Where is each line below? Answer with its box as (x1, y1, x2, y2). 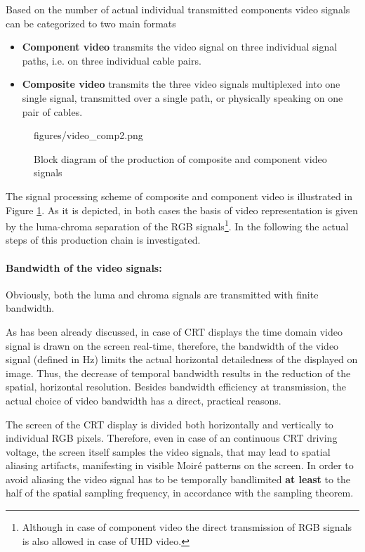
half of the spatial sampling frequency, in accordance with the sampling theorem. (6, 485, 354, 500)
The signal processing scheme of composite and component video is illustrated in (6, 188, 353, 203)
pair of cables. (22, 104, 83, 119)
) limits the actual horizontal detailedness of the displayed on (94, 352, 358, 367)
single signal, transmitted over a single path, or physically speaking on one (22, 90, 343, 105)
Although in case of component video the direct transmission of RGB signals (22, 520, 352, 534)
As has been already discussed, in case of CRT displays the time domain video (6, 324, 343, 339)
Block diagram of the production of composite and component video (34, 151, 327, 166)
